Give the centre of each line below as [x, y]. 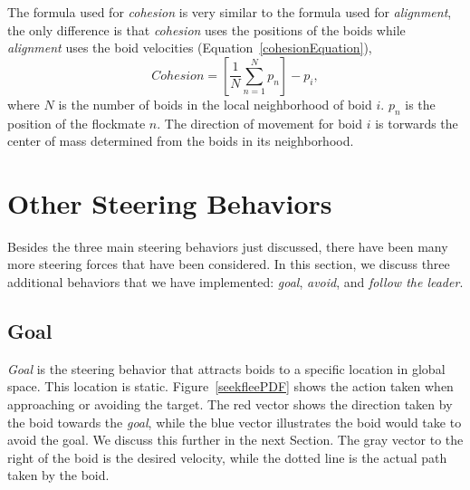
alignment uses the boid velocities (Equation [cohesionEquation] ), [190, 48]
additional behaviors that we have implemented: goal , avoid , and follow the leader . [235, 282]
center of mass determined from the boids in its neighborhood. [181, 141]
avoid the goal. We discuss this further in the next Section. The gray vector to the [235, 440]
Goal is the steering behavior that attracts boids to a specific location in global [226, 368]
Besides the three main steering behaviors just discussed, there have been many [228, 246]
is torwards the [417, 123]
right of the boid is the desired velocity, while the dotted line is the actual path [227, 457]
